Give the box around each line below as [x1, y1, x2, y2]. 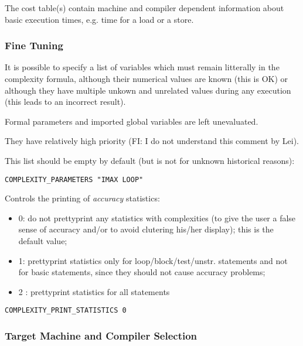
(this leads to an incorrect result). [5, 95, 126, 108]
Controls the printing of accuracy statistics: [5, 192, 160, 204]
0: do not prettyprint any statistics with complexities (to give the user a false [18, 211, 296, 224]
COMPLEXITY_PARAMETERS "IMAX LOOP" [5, 175, 144, 184]
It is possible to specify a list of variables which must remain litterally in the [5, 61, 280, 73]
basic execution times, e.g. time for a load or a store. [5, 13, 194, 25]
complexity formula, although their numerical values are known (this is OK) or [5, 73, 288, 84]
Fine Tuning [5, 38, 63, 53]
